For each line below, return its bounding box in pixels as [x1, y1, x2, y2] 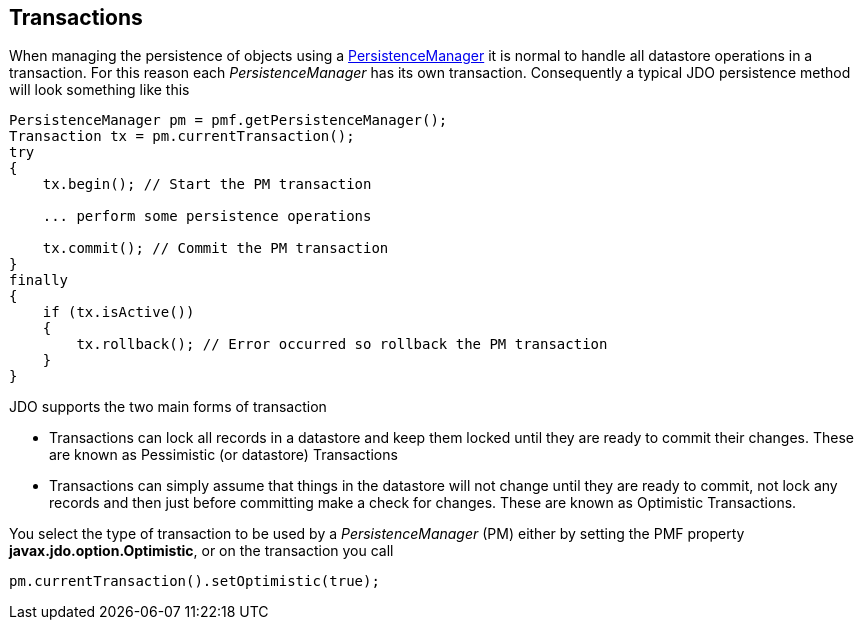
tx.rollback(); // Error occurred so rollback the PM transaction [76, 336, 608, 353]
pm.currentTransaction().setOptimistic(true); [9, 573, 380, 590]
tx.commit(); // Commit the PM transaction [42, 240, 389, 257]
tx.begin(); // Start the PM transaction [42, 176, 372, 193]
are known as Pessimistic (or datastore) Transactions [49, 446, 398, 464]
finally [9, 272, 69, 289]
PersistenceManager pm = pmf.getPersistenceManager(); [9, 112, 448, 129]
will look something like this [9, 81, 190, 99]
